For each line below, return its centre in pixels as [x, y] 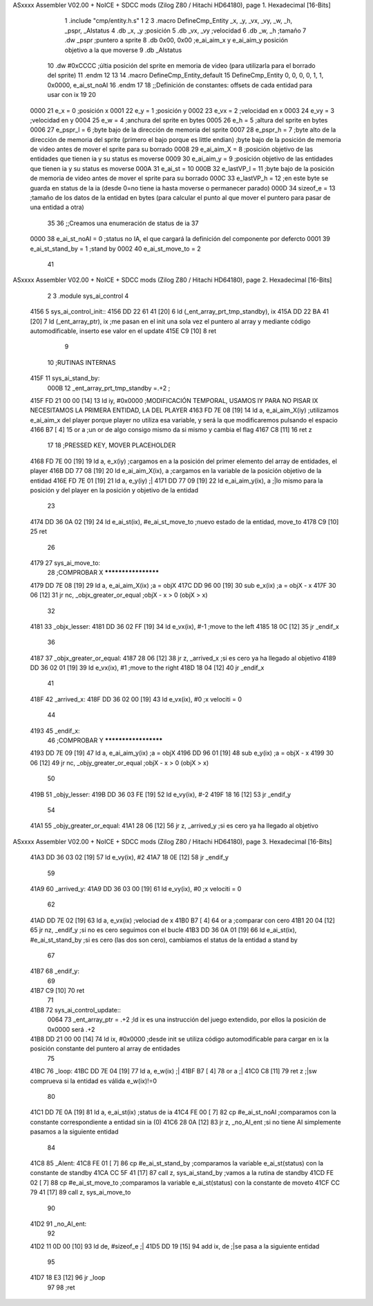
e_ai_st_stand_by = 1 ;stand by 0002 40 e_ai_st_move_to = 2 [115, 249]
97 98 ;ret [61, 1287]
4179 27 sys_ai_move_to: [65, 563]
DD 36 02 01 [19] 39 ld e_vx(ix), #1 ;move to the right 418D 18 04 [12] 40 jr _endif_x [147, 668]
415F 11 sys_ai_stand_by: [65, 378]
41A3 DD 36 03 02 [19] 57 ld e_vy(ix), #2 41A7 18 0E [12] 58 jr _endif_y [130, 857]
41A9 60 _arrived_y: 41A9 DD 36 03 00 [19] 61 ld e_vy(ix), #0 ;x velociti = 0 [136, 888]
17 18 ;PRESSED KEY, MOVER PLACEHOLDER [112, 445]
